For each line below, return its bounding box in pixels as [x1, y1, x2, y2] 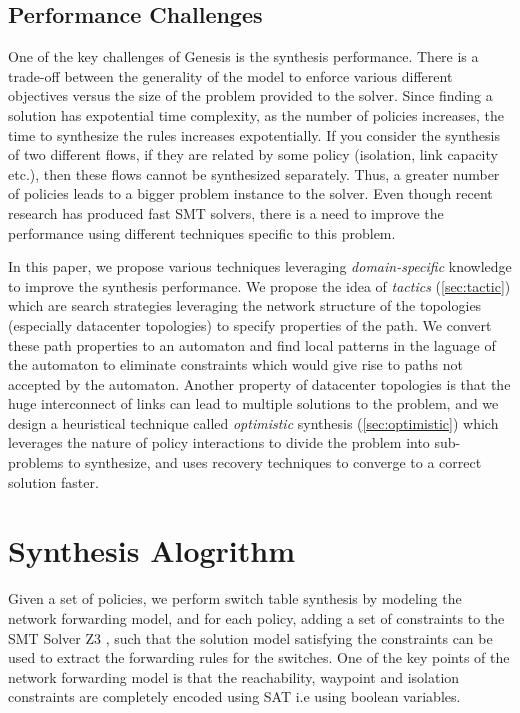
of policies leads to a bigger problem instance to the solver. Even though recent [8, 183, 493, 204]
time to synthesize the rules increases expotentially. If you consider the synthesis [8, 124, 500, 145]
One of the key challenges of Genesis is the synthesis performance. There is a [8, 46, 479, 67]
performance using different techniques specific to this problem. [8, 222, 396, 243]
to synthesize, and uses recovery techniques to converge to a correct [68, 452, 482, 473]
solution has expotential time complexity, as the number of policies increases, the [8, 104, 504, 125]
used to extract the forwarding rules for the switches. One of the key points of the [8, 647, 510, 668]
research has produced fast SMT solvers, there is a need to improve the [8, 202, 444, 223]
